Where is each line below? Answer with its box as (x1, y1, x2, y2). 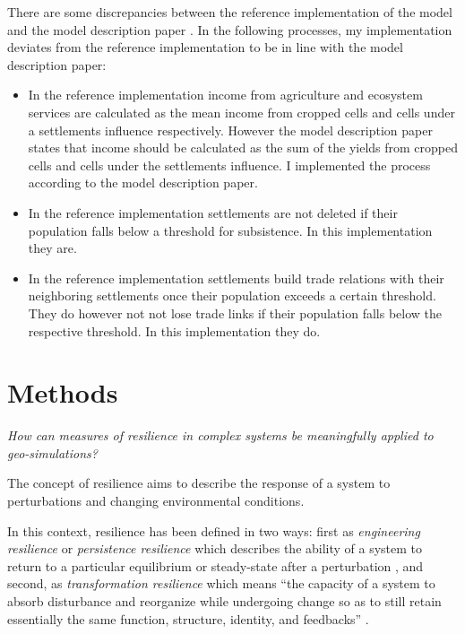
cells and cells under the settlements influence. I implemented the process (28, 155, 431, 174)
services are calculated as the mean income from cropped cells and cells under (28, 102, 455, 121)
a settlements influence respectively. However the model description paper (28, 120, 433, 139)
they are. (28, 239, 77, 257)
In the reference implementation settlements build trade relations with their (28, 268, 444, 287)
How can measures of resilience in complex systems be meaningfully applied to (7, 426, 434, 445)
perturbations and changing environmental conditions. (7, 491, 305, 509)
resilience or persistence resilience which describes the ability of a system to (7, 539, 423, 558)
